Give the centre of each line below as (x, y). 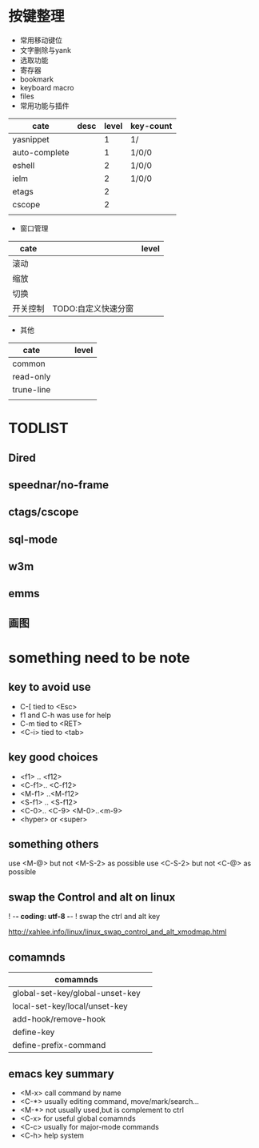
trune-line (32, 389)
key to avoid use (50, 687)
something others (54, 844)
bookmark (37, 79)
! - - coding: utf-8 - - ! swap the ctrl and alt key (84, 917)
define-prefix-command (59, 1046)
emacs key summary (61, 1074)
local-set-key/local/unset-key (70, 1006)
